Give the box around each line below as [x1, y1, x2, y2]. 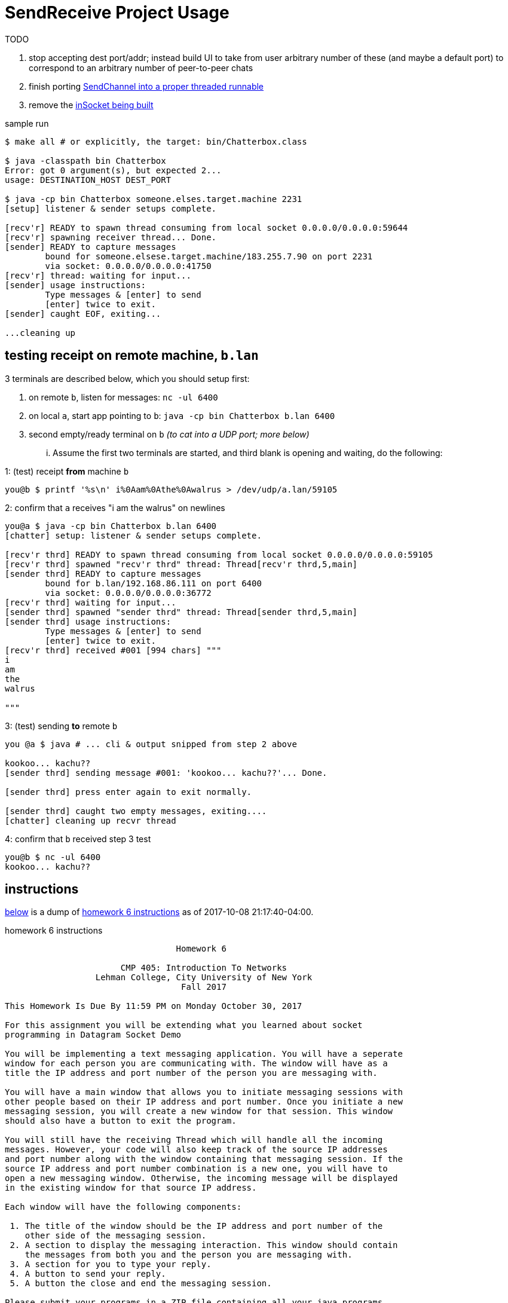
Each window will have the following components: [5, 1202, 242, 1212]
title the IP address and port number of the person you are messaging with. [5, 1068, 378, 1078]
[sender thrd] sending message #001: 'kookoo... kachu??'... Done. [5, 767, 328, 778]
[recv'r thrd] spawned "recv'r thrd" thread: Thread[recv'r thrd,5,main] [5, 559, 358, 569]
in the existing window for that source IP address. [5, 1183, 257, 1193]
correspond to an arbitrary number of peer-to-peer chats [29, 62, 253, 73]
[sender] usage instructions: [5, 280, 146, 290]
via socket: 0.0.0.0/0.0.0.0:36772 [45, 588, 212, 598]
